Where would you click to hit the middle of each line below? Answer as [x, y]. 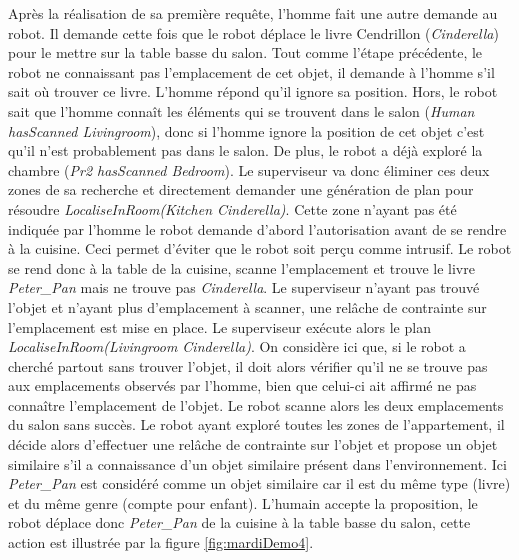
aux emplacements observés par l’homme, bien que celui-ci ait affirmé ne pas [242, 385]
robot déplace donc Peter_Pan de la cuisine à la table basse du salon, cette [239, 522]
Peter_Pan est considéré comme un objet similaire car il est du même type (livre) [259, 483]
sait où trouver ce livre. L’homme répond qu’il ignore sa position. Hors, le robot [253, 91]
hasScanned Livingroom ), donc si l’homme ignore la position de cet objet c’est [246, 130]
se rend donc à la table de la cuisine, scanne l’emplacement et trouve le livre [241, 267]
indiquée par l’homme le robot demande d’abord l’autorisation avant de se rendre [257, 228]
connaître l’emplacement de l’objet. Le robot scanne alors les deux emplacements [256, 404]
